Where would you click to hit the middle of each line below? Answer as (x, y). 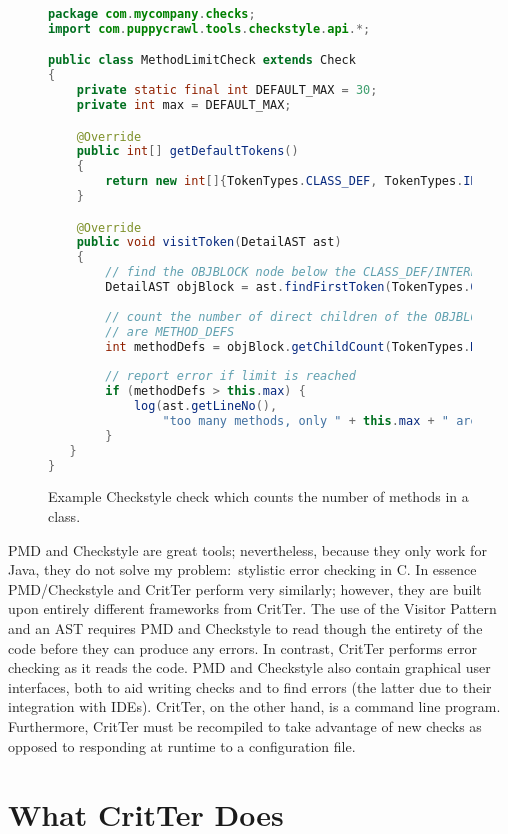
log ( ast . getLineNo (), (205, 406)
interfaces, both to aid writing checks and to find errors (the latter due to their (250, 686)
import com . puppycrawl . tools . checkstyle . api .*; (209, 28)
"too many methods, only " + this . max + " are (320, 420)
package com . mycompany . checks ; (152, 14)
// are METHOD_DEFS (170, 331)
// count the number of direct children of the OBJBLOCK (298, 316)
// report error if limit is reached (230, 376)
